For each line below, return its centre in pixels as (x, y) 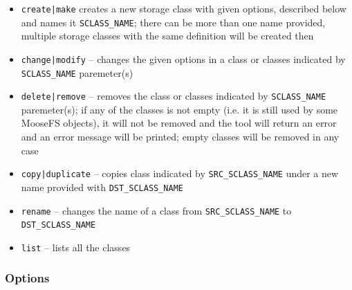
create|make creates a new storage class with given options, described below (184, 8)
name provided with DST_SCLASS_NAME (102, 187)
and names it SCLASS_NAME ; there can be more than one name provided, (173, 22)
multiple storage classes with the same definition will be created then (167, 36)
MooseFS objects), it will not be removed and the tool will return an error (179, 123)
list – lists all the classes (76, 247)
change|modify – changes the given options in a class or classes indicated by (183, 58)
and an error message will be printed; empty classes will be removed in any (180, 137)
